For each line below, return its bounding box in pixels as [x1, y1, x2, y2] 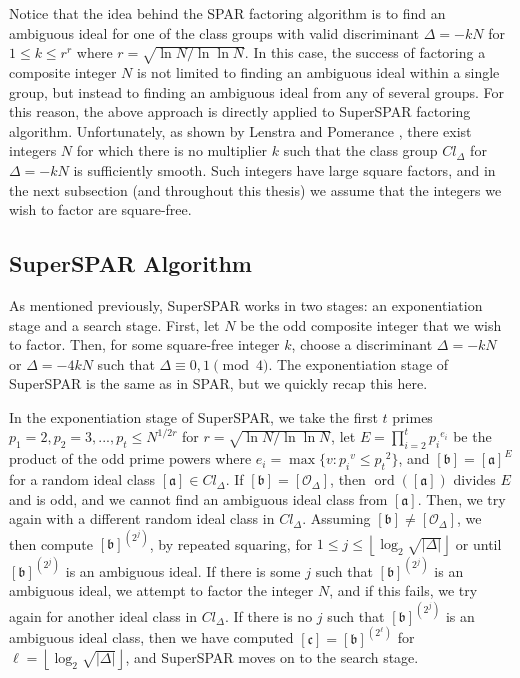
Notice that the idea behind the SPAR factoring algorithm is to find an [9, 3, 446, 23]
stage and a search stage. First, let [9, 314, 220, 335]
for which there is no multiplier [76, 140, 268, 161]
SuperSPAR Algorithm [9, 248, 252, 279]
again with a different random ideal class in [9, 508, 275, 529]
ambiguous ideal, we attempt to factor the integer [9, 580, 314, 601]
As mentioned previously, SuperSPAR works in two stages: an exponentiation [9, 294, 483, 315]
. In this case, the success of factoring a [244, 42, 486, 63]
